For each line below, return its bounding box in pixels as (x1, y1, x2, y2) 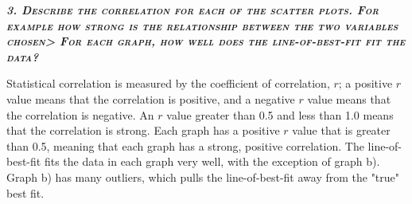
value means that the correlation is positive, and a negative (6, 90, 295, 107)
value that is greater (292, 122, 391, 139)
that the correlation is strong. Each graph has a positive (6, 122, 280, 139)
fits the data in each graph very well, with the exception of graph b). (44, 153, 380, 170)
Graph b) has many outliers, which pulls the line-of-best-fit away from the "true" (6, 168, 400, 185)
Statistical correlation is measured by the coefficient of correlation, (6, 75, 330, 92)
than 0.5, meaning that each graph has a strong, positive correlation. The (6, 137, 364, 154)
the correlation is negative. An (6, 106, 154, 123)
